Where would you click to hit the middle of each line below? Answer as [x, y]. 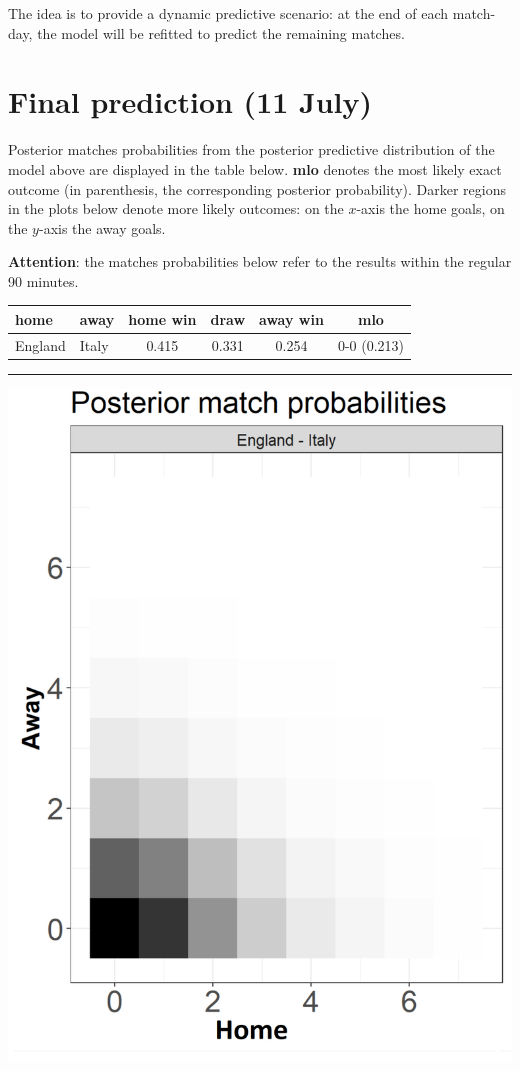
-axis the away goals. [102, 227]
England [40, 344]
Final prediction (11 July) [190, 101]
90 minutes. [43, 280]
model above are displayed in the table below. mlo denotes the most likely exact [255, 168]
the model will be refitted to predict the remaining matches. [221, 32]
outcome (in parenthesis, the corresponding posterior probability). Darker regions [257, 188]
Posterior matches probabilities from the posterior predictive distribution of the [251, 149]
